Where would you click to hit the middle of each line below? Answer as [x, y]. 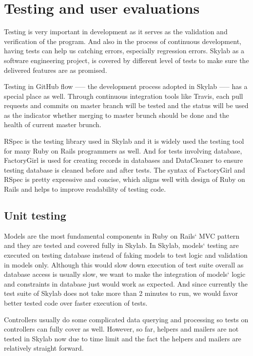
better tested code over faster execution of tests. [76, 302]
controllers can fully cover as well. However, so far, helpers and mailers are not [121, 329]
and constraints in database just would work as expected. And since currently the [126, 283]
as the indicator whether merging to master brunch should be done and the [117, 115]
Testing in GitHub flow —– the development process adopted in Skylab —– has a [126, 86]
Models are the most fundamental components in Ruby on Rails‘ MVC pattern [122, 235]
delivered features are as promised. [56, 70]
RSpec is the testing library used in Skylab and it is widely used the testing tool [124, 141]
